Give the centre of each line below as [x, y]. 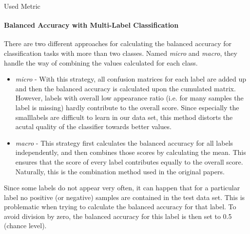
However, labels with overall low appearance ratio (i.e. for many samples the [129, 98]
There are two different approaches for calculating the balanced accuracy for [118, 43]
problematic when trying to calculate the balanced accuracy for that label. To [120, 207]
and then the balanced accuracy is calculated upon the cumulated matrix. [125, 88]
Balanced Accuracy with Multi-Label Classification [91, 25]
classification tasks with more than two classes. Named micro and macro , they [121, 53]
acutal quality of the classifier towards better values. [93, 126]
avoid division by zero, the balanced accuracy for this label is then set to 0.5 [118, 216]
